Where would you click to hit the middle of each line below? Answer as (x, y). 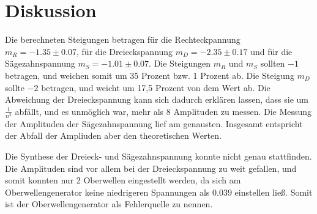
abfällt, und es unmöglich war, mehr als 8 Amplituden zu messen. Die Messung (163, 111)
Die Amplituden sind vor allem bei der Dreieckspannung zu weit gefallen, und (151, 168)
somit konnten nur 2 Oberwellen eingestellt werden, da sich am (123, 180)
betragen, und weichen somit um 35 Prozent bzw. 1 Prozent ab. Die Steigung (150, 75)
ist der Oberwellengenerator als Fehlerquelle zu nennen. (109, 204)
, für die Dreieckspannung (125, 51)
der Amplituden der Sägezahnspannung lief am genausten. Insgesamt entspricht (154, 123)
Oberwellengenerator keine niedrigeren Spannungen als (107, 192)
